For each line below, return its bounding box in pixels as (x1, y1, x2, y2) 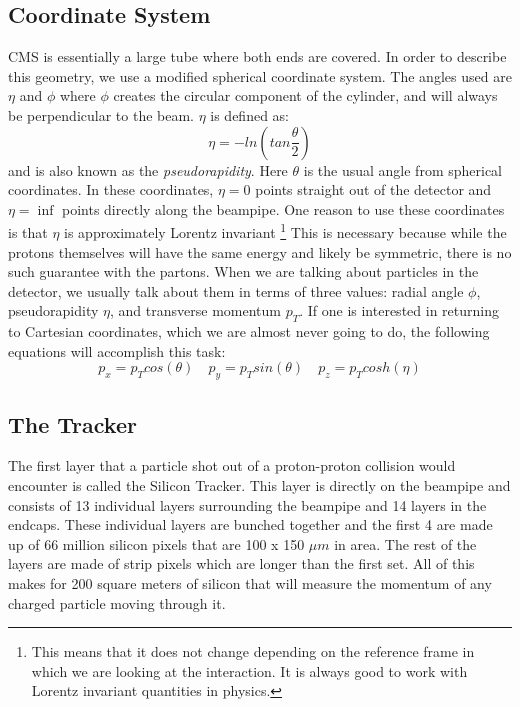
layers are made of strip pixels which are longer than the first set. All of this (8, 553, 475, 574)
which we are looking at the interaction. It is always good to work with (31, 660, 468, 681)
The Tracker (8, 408, 137, 439)
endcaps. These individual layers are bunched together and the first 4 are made (8, 514, 493, 535)
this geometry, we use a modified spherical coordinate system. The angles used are (8, 65, 512, 86)
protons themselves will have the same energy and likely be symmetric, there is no (8, 241, 512, 262)
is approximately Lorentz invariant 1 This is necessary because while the (64, 219, 507, 243)
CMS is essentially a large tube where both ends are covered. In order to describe (8, 46, 507, 67)
